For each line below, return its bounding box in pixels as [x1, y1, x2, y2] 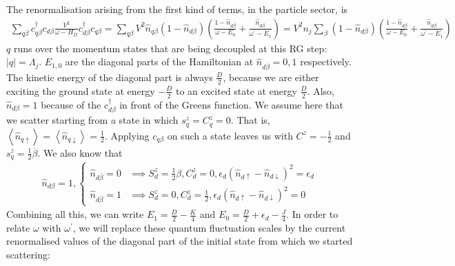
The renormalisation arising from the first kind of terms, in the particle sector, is [6, 2, 348, 16]
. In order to [286, 207, 338, 221]
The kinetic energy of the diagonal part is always [6, 69, 213, 84]
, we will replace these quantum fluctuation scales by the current [72, 220, 346, 234]
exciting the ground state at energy [6, 83, 155, 98]
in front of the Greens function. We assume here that [119, 97, 343, 111]
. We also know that [37, 145, 123, 159]
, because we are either [223, 69, 319, 84]
